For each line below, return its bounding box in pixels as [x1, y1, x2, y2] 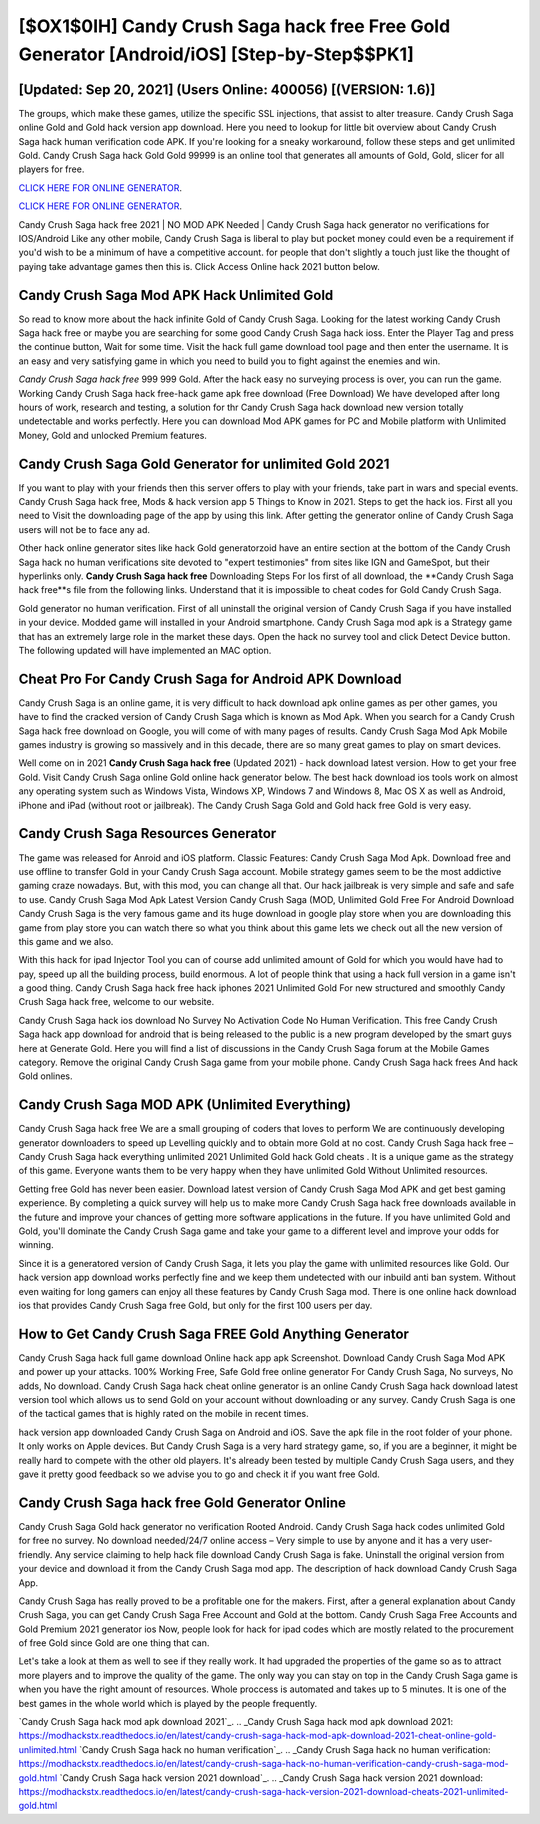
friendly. [18, 1548, 53, 1560]
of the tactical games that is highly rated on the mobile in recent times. [18, 1408, 309, 1420]
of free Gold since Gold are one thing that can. [18, 1637, 210, 1649]
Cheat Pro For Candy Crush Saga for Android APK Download [18, 670, 402, 687]
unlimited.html [18, 1743, 77, 1755]
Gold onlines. [18, 1070, 74, 1082]
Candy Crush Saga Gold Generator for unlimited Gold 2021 [18, 455, 390, 472]
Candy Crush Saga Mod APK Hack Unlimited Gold [18, 286, 334, 304]
